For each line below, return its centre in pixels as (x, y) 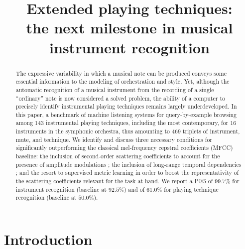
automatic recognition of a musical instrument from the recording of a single (115, 89)
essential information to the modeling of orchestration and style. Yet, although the (122, 81)
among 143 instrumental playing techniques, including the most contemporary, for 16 (126, 123)
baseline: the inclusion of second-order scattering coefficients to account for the (118, 156)
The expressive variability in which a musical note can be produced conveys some (121, 73)
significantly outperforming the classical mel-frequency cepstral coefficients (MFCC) (124, 148)
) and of (134, 189)
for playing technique (191, 189)
